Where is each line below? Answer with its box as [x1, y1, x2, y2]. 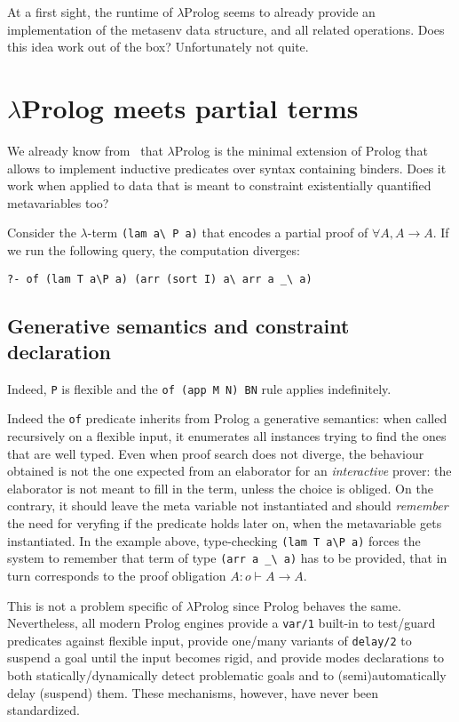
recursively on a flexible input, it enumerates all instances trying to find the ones [7, 427, 447, 445]
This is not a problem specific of [7, 596, 183, 614]
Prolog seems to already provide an [184, 3, 376, 20]
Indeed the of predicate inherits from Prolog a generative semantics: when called [7, 409, 447, 428]
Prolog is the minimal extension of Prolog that [174, 140, 429, 159]
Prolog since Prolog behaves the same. [193, 596, 401, 614]
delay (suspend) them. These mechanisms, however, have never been [7, 683, 379, 702]
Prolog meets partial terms [21, 89, 359, 125]
